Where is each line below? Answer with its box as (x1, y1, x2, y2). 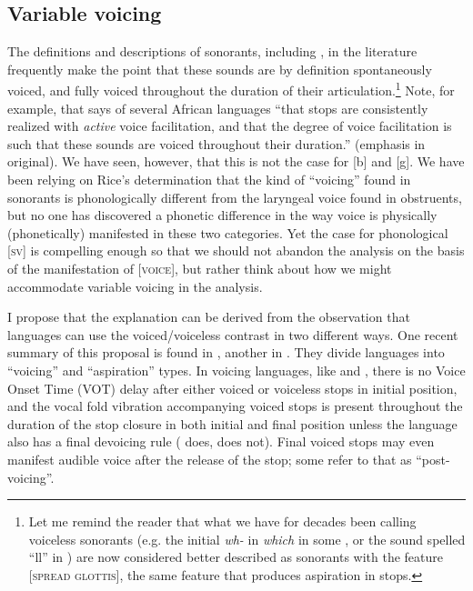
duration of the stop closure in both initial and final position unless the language (7, 414, 458, 433)
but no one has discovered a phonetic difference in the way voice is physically (7, 205, 438, 225)
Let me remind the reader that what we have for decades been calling (28, 512, 417, 531)
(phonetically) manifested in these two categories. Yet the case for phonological (7, 223, 448, 242)
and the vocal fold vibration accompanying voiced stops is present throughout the (7, 396, 463, 416)
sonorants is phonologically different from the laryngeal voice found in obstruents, (7, 187, 462, 206)
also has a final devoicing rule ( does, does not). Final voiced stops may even (7, 432, 435, 451)
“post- (416, 449, 450, 468)
